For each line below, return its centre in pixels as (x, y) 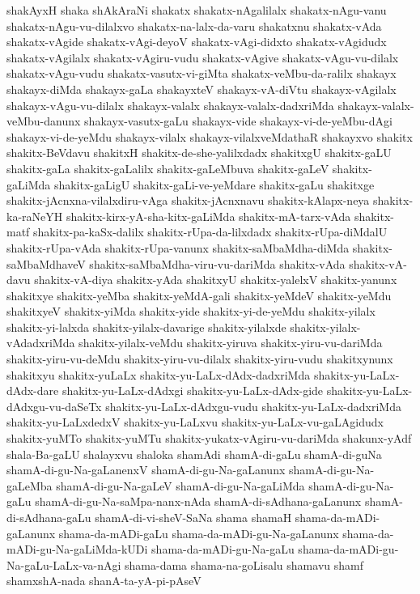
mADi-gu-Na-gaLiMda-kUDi (77, 549)
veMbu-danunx (44, 121)
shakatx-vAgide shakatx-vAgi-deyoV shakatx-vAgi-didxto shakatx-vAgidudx (197, 42)
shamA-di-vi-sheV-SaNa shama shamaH (193, 517)
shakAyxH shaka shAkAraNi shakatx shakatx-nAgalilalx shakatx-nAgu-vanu (197, 10)
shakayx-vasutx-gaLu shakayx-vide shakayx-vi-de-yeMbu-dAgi (238, 121)
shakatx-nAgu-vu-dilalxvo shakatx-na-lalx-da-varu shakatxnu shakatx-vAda (194, 25)
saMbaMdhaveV (46, 263)
